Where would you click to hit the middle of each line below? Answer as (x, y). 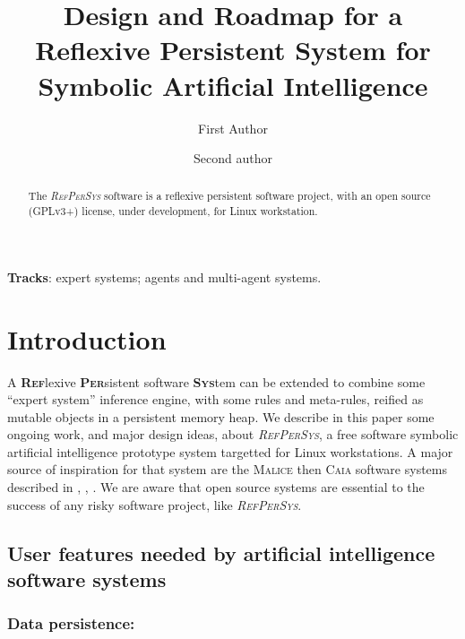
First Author (233, 128)
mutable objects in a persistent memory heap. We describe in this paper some (221, 416)
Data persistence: (71, 623)
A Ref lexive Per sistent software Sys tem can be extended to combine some (216, 381)
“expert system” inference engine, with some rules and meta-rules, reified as (215, 399)
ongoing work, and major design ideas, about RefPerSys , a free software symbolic (233, 434)
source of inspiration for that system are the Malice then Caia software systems (228, 469)
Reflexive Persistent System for (233, 50)
